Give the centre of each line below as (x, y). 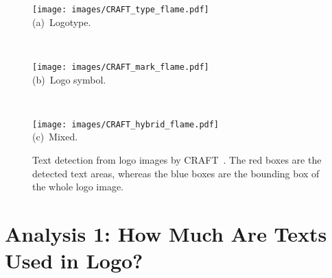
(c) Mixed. (55, 137)
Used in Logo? (74, 261)
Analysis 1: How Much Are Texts (166, 233)
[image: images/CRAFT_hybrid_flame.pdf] (126, 124)
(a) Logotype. (62, 22)
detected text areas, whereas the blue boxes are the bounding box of (176, 173)
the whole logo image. (78, 187)
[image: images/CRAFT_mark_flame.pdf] (121, 67)
